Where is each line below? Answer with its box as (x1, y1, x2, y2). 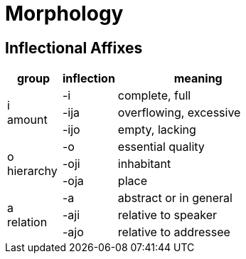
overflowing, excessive (117, 105, 241, 120)
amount (7, 112, 48, 127)
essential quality (117, 139, 205, 154)
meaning (173, 71, 223, 86)
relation (7, 215, 48, 230)
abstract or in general (117, 191, 232, 206)
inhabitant (117, 157, 171, 171)
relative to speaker (117, 208, 218, 223)
